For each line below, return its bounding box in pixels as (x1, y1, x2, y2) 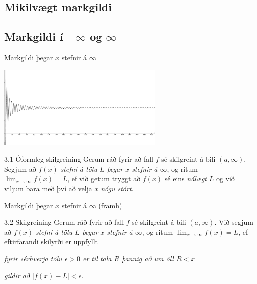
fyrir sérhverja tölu (4, 253, 62, 263)
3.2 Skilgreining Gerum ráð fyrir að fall (4, 217, 124, 227)
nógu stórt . (101, 183, 134, 194)
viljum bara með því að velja (4, 183, 92, 194)
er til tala (82, 253, 112, 263)
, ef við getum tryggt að (67, 173, 141, 184)
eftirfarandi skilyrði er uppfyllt (4, 236, 98, 247)
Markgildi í (4, 29, 63, 44)
